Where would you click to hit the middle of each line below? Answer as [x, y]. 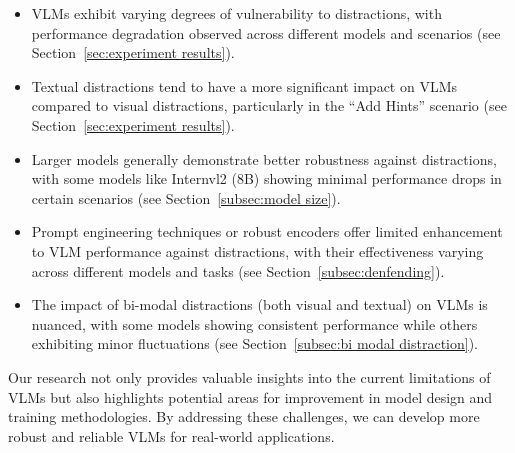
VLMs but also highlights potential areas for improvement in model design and [250, 396]
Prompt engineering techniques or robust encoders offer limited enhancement [267, 231]
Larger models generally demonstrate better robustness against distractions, [264, 158]
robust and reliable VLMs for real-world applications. [171, 435]
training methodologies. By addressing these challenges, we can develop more [244, 416]
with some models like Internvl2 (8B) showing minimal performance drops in [266, 178]
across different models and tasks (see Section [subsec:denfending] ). [238, 270]
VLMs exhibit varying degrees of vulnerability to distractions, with [236, 13]
